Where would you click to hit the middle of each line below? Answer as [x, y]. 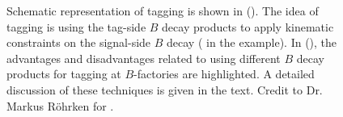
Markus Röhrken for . [60, 105]
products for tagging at [64, 74]
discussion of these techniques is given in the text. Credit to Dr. [165, 89]
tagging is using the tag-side [76, 26]
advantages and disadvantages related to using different [144, 58]
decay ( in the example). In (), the [252, 42]
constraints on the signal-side [79, 42]
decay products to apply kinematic [248, 26]
